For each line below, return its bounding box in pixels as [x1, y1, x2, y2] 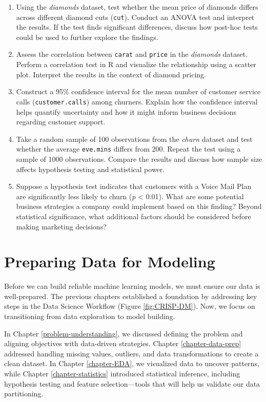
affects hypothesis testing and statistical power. [16, 163, 165, 174]
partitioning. [4, 388, 44, 399]
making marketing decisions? [16, 221, 107, 231]
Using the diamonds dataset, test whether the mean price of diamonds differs [16, 2, 258, 12]
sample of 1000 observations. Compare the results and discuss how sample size [16, 153, 262, 164]
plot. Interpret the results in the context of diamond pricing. [16, 69, 206, 79]
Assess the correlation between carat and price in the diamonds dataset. [16, 49, 248, 59]
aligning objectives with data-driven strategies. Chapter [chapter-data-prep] [4, 338, 241, 349]
